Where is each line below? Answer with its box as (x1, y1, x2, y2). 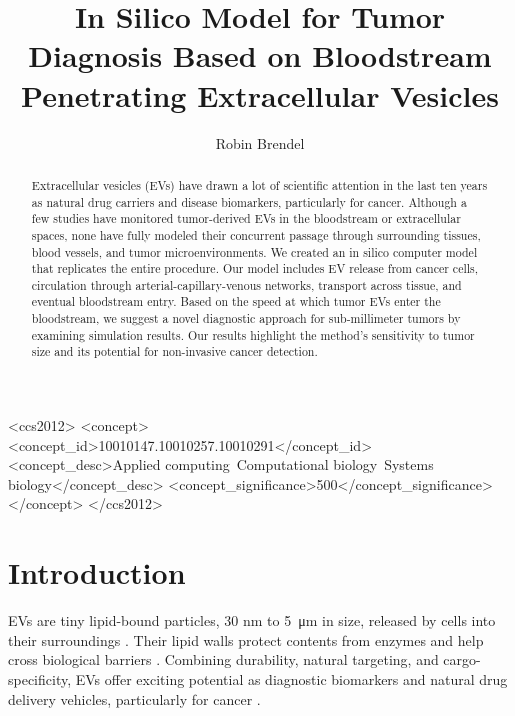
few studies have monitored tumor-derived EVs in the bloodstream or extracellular (31, 210, 461, 227)
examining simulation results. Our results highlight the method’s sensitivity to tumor (31, 326, 475, 343)
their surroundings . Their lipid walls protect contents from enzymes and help (8, 629, 484, 650)
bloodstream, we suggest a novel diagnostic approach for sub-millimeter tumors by (31, 310, 461, 327)
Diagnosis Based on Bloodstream (28, 35, 492, 76)
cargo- (443, 649, 481, 670)
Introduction (8, 552, 186, 593)
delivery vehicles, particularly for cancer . (8, 688, 261, 709)
